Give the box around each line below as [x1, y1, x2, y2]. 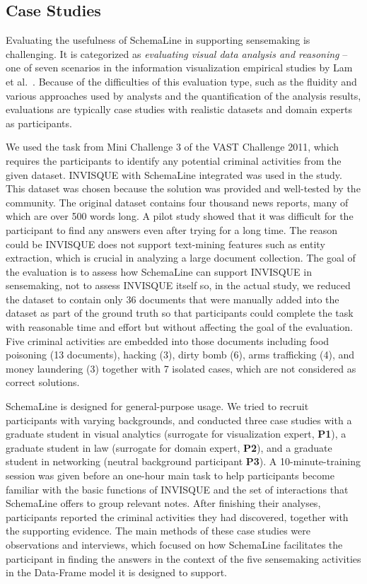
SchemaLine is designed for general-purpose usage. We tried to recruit [6, 399, 309, 414]
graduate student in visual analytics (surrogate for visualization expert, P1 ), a [6, 426, 346, 441]
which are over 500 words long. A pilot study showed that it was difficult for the [6, 209, 354, 223]
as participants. [6, 115, 72, 130]
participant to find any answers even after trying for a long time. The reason [6, 222, 338, 237]
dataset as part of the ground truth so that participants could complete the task [6, 305, 354, 320]
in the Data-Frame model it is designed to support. [6, 565, 227, 580]
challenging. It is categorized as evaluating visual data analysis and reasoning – [6, 46, 348, 61]
